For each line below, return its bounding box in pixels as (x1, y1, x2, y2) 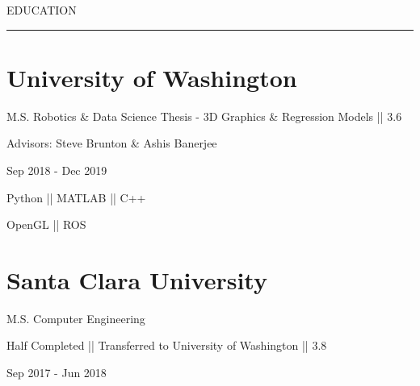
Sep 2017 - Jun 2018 (6, 364, 107, 380)
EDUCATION (6, 2, 77, 18)
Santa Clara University (6, 263, 267, 296)
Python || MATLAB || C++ (6, 189, 146, 205)
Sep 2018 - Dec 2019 (6, 161, 107, 178)
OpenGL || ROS (6, 216, 86, 233)
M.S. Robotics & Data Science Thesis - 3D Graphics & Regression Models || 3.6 (6, 107, 402, 124)
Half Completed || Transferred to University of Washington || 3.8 (6, 337, 327, 354)
